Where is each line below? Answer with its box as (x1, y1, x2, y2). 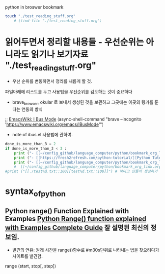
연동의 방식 (21, 106, 43, 113)
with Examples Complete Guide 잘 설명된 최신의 (5, 224, 149, 232)
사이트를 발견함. (12, 253, 43, 259)
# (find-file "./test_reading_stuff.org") (14, 18, 102, 23)
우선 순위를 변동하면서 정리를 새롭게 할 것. (12, 78, 92, 84)
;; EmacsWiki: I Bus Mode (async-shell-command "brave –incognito (5, 116, 141, 122)
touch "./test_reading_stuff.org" (5, 14, 76, 19)
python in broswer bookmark (5, 4, 64, 10)
